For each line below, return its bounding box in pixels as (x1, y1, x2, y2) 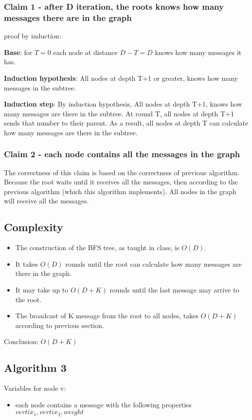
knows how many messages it (155, 47, 242, 57)
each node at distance (53, 47, 118, 57)
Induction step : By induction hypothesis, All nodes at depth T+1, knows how (4, 99, 242, 109)
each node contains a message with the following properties (15, 399, 192, 409)
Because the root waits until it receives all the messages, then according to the (4, 177, 238, 187)
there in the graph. (15, 268, 72, 278)
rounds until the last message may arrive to (109, 285, 239, 295)
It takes (15, 258, 38, 269)
